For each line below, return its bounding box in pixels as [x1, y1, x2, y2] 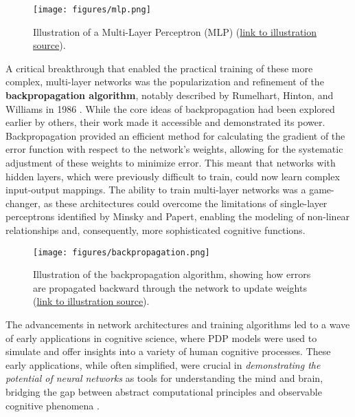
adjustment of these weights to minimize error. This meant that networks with [5, 156, 336, 169]
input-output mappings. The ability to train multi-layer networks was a [5, 182, 306, 197]
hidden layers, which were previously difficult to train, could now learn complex [5, 169, 340, 183]
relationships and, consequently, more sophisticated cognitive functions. [5, 222, 306, 237]
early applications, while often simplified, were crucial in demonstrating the [5, 357, 321, 372]
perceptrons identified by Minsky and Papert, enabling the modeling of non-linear [5, 209, 350, 224]
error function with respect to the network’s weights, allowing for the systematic [5, 142, 343, 156]
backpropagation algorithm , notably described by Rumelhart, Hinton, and [5, 88, 334, 103]
